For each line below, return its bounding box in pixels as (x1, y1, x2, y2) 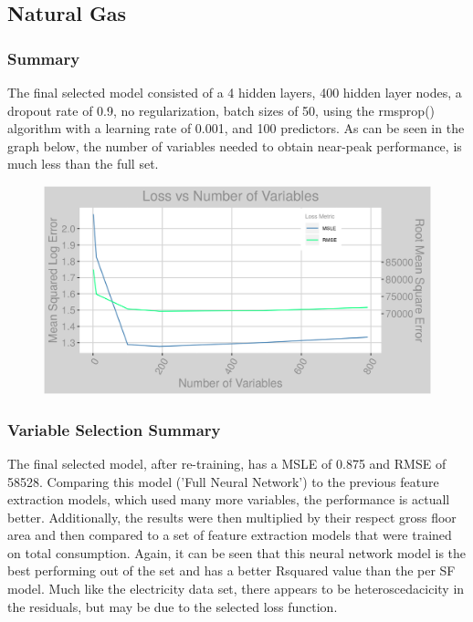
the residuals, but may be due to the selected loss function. (7, 596, 338, 616)
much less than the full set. (7, 154, 159, 173)
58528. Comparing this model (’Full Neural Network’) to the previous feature (7, 472, 439, 491)
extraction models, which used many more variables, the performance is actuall (7, 490, 450, 509)
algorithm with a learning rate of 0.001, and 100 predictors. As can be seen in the (7, 119, 465, 138)
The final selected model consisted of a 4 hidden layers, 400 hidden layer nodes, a (7, 83, 462, 101)
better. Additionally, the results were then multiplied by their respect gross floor (7, 507, 457, 526)
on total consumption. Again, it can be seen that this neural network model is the (7, 543, 467, 562)
